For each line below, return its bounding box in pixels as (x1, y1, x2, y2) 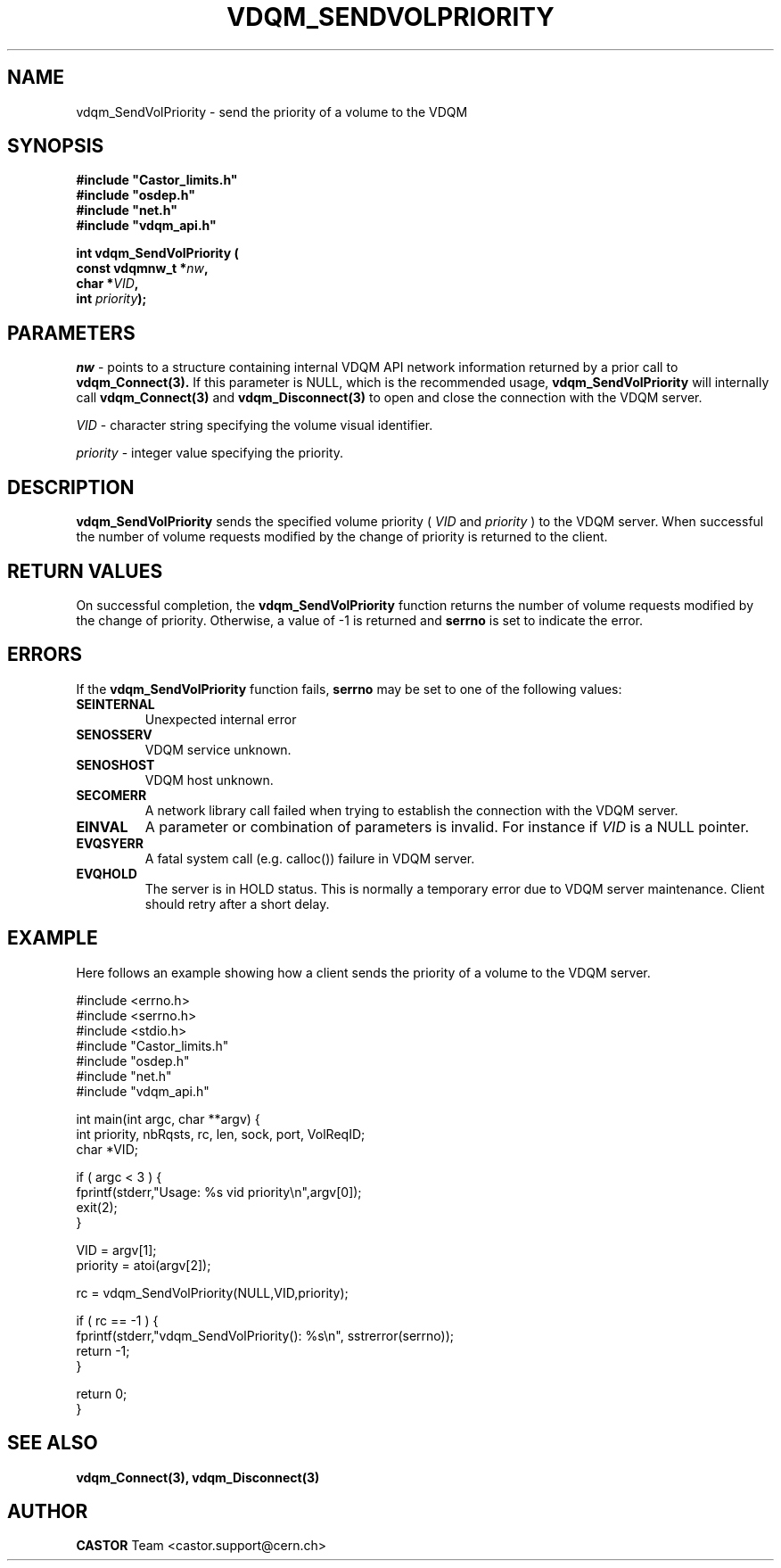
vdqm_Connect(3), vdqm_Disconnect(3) (76, 1469, 320, 1485)
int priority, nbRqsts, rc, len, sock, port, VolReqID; (76, 1126, 366, 1142)
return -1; (76, 1342, 130, 1358)
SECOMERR (76, 787, 147, 803)
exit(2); (76, 1199, 118, 1215)
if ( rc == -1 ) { (76, 1312, 159, 1328)
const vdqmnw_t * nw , (76, 260, 209, 276)
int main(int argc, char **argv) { (76, 1110, 260, 1126)
